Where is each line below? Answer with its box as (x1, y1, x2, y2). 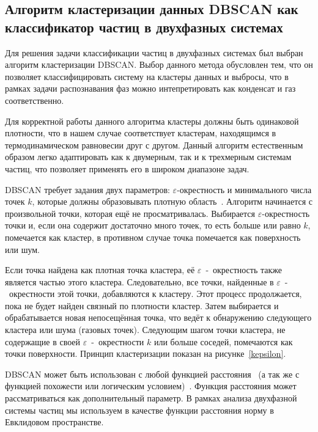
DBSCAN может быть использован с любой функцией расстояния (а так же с (5, 367, 300, 380)
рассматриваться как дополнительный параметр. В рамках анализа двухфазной (5, 392, 297, 405)
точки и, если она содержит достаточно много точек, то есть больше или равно (5, 219, 301, 232)
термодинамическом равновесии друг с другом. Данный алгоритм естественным (5, 138, 303, 151)
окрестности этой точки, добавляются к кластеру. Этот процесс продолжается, (9, 287, 302, 300)
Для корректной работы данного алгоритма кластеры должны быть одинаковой (5, 114, 299, 127)
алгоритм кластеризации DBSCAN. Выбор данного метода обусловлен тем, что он (5, 58, 313, 71)
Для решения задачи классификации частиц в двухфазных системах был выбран (5, 46, 303, 59)
